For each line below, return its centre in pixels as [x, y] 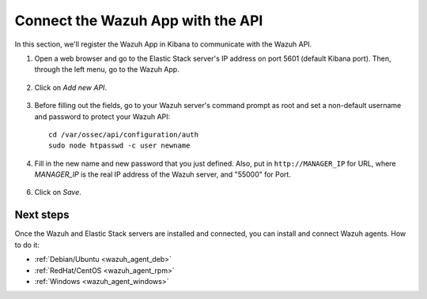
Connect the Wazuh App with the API [139, 21]
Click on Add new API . [70, 88]
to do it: [27, 245]
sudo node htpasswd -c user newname [119, 146]
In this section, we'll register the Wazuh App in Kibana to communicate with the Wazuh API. [163, 44]
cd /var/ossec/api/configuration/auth [124, 135]
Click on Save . [58, 192]
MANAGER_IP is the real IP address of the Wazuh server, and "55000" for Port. [163, 174]
